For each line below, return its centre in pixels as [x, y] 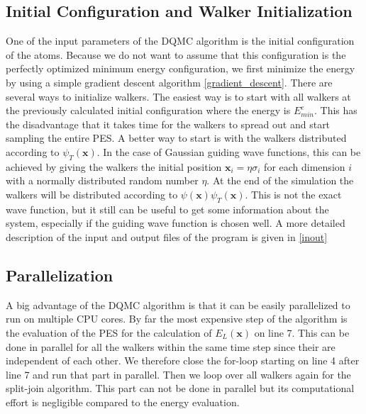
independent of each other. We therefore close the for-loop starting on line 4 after [183, 360]
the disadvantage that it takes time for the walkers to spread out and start [168, 124]
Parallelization [60, 275]
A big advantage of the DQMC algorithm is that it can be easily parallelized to [178, 304]
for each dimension [305, 166]
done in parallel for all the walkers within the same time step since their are [171, 346]
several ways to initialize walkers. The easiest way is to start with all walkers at [178, 96]
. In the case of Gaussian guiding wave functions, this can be [229, 151]
